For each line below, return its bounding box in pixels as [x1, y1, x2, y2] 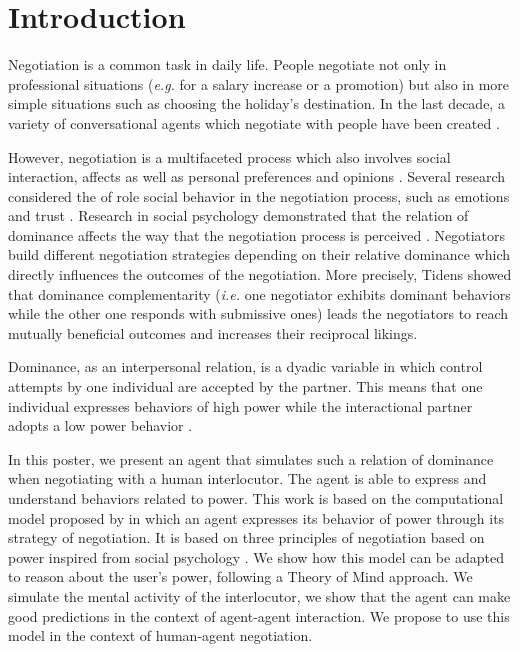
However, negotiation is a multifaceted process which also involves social [8, 146, 451, 167]
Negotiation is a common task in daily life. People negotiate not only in [8, 54, 447, 75]
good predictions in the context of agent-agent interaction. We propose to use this [8, 605, 510, 626]
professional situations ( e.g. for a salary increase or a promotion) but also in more [8, 73, 510, 94]
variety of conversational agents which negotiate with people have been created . [8, 112, 500, 133]
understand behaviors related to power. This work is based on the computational [8, 488, 504, 508]
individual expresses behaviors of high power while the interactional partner [8, 395, 473, 416]
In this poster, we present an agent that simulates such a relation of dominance [8, 448, 494, 469]
